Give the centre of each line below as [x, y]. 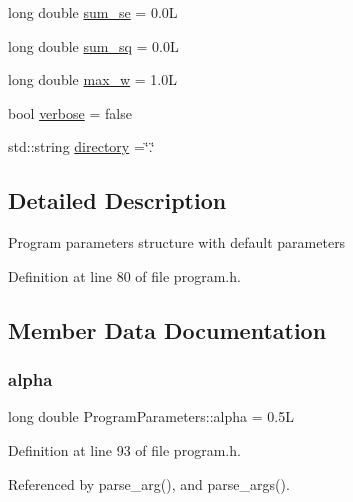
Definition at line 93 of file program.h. [124, 449]
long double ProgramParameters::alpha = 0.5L [151, 416]
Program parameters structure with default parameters [177, 242]
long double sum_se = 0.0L [93, 12]
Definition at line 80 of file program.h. [124, 275]
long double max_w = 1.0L [92, 79]
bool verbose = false [70, 112]
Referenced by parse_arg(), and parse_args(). [149, 483]
